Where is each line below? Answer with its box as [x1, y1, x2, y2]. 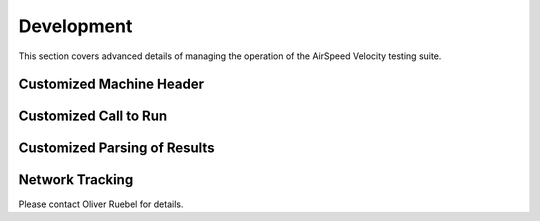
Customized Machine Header [18, 76, 205, 93]
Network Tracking [18, 171, 134, 189]
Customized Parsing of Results [18, 140, 215, 157]
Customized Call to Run [18, 108, 168, 125]
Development [18, 15, 133, 37]
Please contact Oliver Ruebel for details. [18, 198, 184, 210]
